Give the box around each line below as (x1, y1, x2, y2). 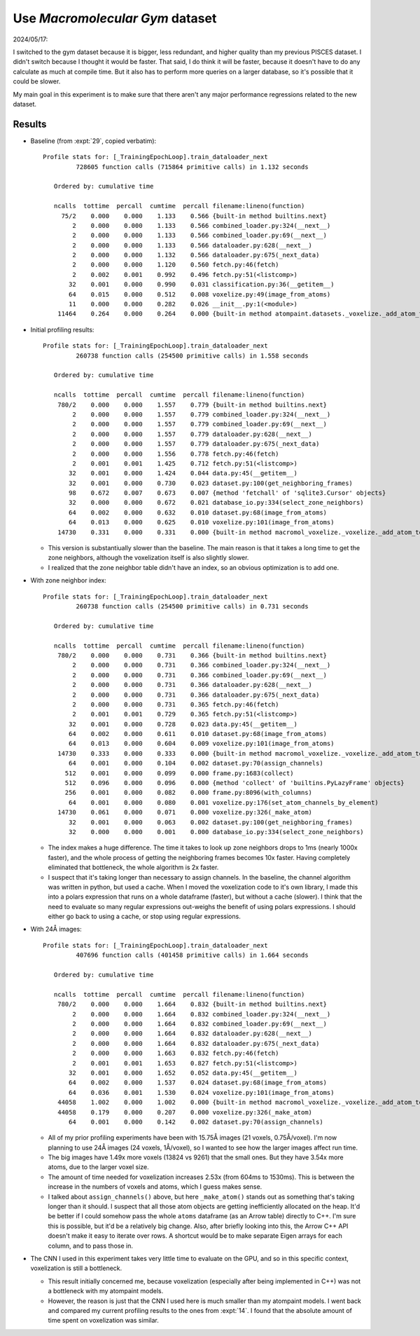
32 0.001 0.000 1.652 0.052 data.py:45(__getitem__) (69, 1069, 297, 1077)
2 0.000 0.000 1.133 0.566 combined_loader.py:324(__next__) (72, 221, 331, 229)
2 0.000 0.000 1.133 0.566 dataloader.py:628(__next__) (72, 241, 313, 249)
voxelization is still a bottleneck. (30, 1264, 122, 1272)
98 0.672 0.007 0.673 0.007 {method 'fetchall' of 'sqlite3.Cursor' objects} (69, 489, 386, 497)
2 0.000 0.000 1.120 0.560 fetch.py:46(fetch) (72, 261, 279, 269)
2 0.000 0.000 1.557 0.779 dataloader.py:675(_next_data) (72, 440, 320, 448)
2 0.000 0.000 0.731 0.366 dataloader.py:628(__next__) (72, 681, 313, 689)
